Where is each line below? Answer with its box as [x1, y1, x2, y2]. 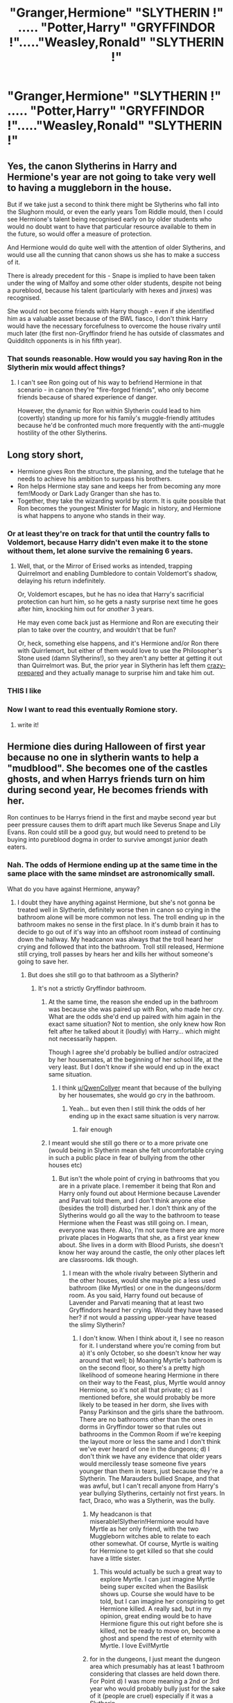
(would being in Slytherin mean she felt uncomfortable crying [48, 1146, 224, 1154]
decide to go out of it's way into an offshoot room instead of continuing [17, 927, 221, 936]
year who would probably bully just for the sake [89, 1684, 225, 1693]
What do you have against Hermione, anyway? [7, 884, 140, 893]
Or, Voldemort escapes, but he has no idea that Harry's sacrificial [17, 590, 205, 599]
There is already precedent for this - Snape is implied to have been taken [7, 272, 216, 279]
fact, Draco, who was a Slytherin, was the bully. [79, 1496, 216, 1504]
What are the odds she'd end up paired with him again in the [48, 1012, 221, 1020]
